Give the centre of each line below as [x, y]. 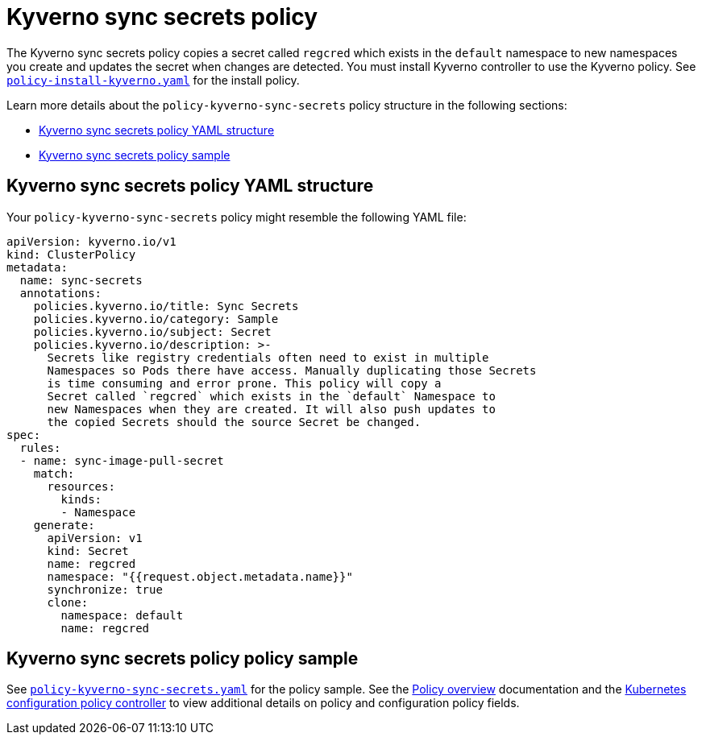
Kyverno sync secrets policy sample [135, 155]
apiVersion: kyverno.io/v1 [91, 241]
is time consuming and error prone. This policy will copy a [244, 383]
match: [54, 473]
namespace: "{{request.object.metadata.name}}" [200, 576]
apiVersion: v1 [95, 538]
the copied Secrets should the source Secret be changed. [234, 422]
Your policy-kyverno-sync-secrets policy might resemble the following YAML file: [237, 217]
